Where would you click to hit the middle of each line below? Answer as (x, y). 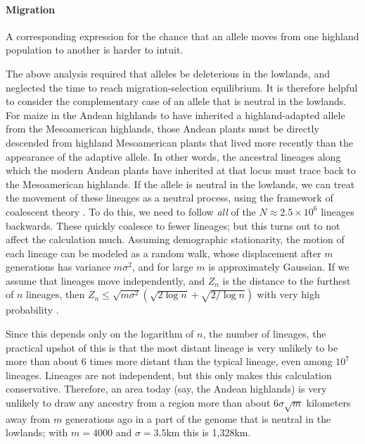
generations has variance (58, 267)
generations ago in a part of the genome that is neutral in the (198, 418)
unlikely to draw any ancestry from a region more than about (138, 403)
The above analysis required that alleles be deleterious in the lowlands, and (168, 73)
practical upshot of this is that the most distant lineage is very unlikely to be (172, 347)
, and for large (162, 267)
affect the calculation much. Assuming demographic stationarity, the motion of (175, 239)
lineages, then (56, 294)
